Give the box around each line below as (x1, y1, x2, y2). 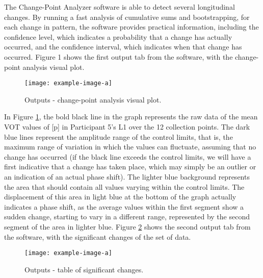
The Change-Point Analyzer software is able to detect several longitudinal (4, 2, 235, 12)
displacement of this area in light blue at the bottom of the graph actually (4, 191, 236, 202)
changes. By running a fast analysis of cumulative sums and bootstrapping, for (4, 11, 250, 22)
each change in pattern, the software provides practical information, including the (4, 21, 259, 32)
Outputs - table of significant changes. (24, 264, 144, 274)
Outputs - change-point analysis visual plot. (24, 94, 162, 105)
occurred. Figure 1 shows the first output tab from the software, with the (4, 51, 233, 62)
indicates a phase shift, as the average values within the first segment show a (4, 201, 244, 212)
